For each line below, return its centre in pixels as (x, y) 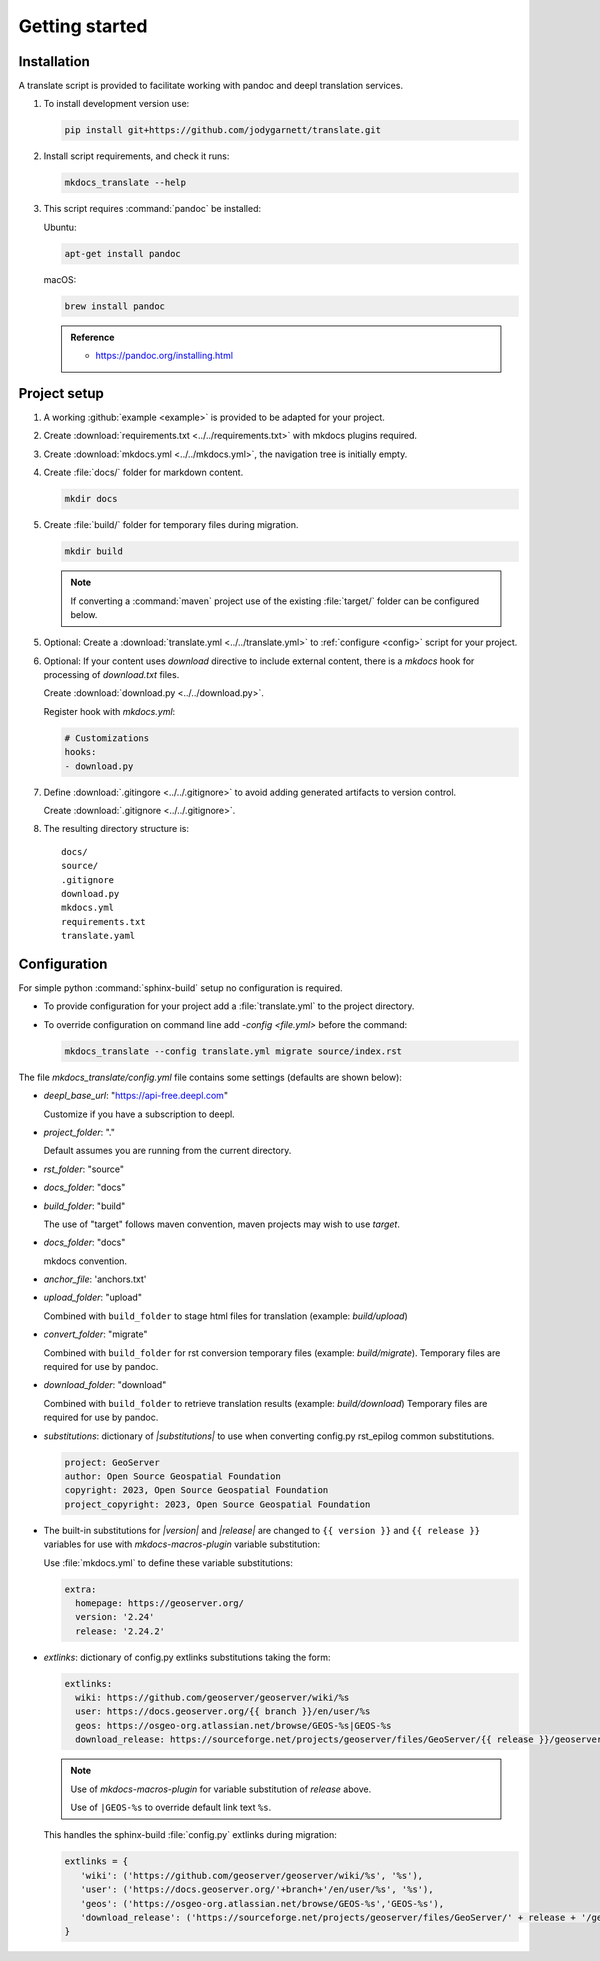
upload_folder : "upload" (92, 1297)
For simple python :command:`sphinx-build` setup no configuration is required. (181, 988)
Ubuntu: (60, 227)
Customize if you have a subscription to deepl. (139, 1114)
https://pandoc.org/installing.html (164, 356)
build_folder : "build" (84, 1206)
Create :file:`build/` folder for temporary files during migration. (171, 525)
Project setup (61, 393)
